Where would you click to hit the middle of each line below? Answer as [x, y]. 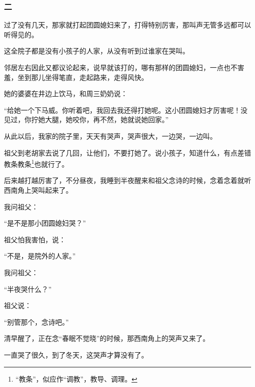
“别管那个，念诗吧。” [37, 322]
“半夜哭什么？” [28, 289]
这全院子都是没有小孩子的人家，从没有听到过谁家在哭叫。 [97, 51]
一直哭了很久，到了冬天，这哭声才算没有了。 [76, 354]
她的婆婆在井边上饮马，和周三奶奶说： [66, 93]
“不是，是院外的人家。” [40, 256]
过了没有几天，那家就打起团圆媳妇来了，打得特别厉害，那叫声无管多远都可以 [127, 25]
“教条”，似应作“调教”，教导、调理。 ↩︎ [76, 378]
